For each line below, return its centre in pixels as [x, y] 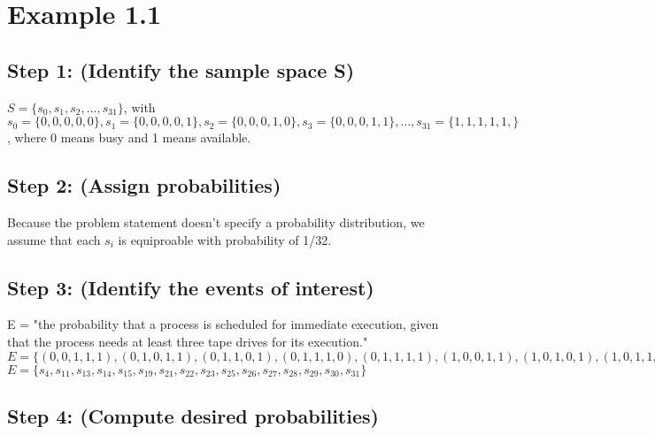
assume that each [54, 239]
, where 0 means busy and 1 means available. [129, 137]
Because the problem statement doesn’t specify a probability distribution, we [216, 221]
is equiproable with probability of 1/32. [225, 239]
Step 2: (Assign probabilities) [144, 185]
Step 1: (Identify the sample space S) [181, 69]
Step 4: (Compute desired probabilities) [193, 415]
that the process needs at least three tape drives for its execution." [188, 341]
